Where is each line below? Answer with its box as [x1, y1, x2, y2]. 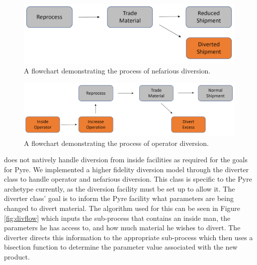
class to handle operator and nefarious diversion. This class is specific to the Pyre [4, 174, 252, 184]
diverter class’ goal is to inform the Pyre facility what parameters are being [4, 193, 234, 203]
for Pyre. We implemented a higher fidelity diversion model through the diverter [4, 164, 249, 174]
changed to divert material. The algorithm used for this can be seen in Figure [4, 203, 241, 213]
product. [4, 252, 30, 262]
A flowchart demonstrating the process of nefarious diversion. [24, 66, 211, 76]
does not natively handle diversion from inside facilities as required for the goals [4, 154, 248, 165]
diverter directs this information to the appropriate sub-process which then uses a [4, 232, 253, 242]
